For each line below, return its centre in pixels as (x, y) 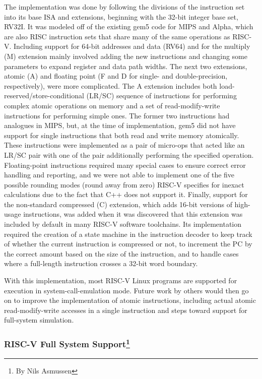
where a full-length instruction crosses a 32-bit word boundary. (101, 263)
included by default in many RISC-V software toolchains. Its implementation (123, 224)
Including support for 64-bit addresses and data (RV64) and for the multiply (132, 46)
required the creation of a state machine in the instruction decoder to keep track (128, 234)
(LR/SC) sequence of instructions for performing (161, 96)
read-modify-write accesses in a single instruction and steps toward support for (126, 310)
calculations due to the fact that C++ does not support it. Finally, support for (126, 194)
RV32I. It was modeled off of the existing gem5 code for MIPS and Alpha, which (129, 26)
